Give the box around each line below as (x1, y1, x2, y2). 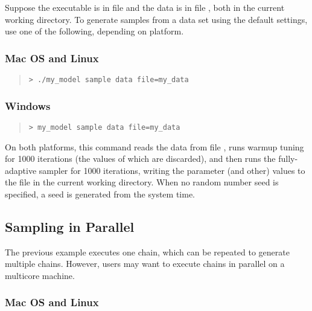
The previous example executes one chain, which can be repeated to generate (5, 245, 290, 258)
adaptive (5, 164, 37, 176)
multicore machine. (5, 269, 75, 281)
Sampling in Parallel (5, 217, 135, 236)
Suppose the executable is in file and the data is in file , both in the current (5, 1, 285, 13)
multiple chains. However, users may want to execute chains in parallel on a (5, 257, 285, 270)
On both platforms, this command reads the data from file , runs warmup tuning (5, 140, 304, 153)
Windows (5, 98, 51, 113)
